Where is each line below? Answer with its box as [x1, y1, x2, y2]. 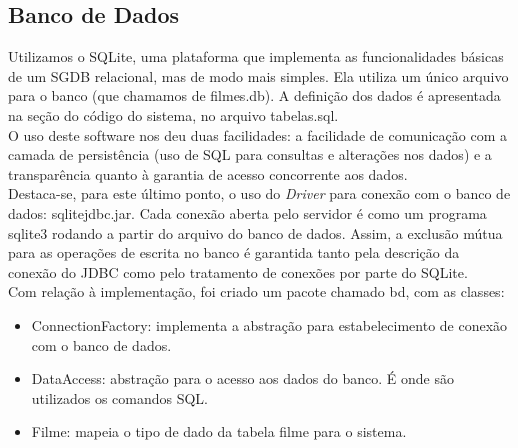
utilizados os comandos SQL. [31, 387, 209, 408]
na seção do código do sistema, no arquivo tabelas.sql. [8, 104, 339, 125]
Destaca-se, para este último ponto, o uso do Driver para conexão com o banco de [8, 183, 511, 204]
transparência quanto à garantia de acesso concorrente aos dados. [8, 163, 408, 184]
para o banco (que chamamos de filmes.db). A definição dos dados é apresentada [8, 85, 501, 106]
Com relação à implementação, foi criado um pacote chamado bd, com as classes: [8, 281, 505, 302]
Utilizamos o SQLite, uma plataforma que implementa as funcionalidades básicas [8, 46, 504, 67]
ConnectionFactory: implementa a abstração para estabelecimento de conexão [31, 314, 508, 335]
